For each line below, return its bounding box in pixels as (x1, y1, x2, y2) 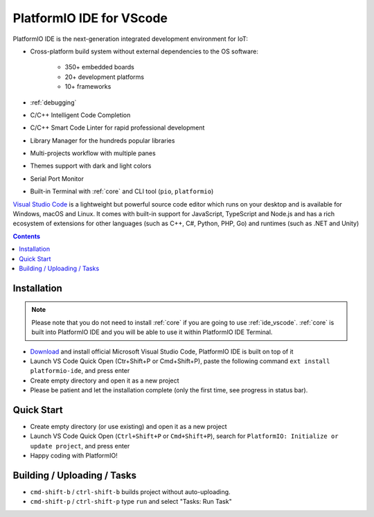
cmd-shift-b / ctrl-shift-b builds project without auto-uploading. (30, 488, 231, 496)
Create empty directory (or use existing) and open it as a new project (30, 423, 227, 431)
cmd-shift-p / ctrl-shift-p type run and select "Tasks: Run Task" (30, 498, 232, 506)
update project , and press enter (30, 441, 130, 450)
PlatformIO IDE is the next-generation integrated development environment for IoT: (12, 35, 249, 43)
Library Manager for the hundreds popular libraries (30, 136, 175, 145)
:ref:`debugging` (30, 98, 77, 107)
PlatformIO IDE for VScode (12, 10, 168, 26)
